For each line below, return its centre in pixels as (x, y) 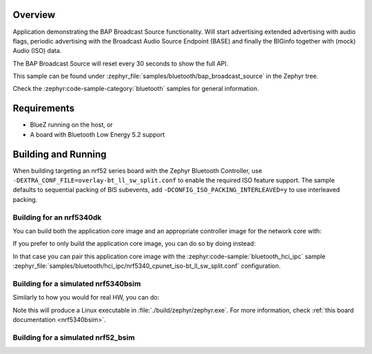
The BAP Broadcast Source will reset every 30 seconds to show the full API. (121, 63)
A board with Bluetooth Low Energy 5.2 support (97, 134)
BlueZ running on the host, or (71, 125)
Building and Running (60, 154)
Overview (34, 15)
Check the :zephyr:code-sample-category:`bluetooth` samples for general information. (136, 89)
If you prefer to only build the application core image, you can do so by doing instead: (134, 244)
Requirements (44, 108)
